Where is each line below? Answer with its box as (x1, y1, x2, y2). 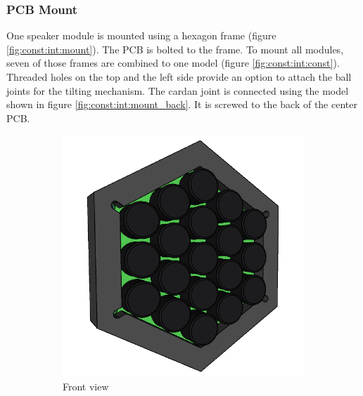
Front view (63, 378, 109, 393)
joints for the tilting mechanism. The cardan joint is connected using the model (6, 83, 349, 98)
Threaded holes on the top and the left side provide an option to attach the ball (6, 70, 352, 84)
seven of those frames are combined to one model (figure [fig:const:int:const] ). (6, 55, 340, 70)
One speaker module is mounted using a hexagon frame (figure (6, 28, 276, 43)
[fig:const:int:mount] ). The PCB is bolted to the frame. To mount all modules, (6, 41, 344, 56)
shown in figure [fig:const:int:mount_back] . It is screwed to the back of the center (6, 97, 357, 112)
